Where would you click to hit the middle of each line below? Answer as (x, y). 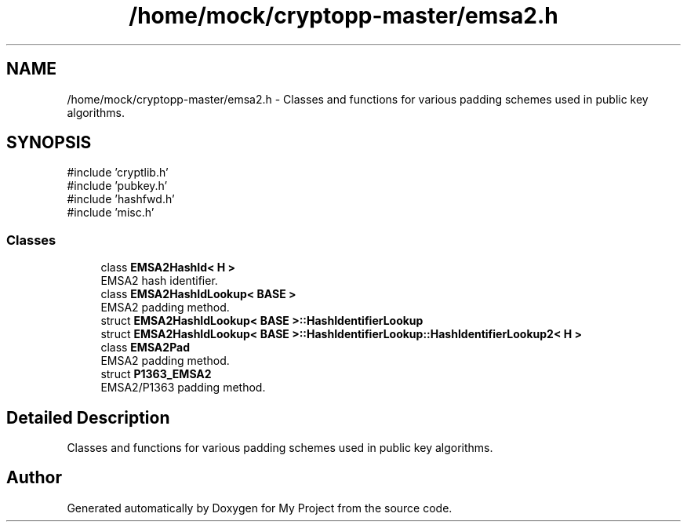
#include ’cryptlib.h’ (118, 173)
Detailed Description (88, 417)
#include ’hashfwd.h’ (121, 199)
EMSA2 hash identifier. (159, 281)
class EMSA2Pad (145, 348)
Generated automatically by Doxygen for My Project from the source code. (260, 508)
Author (34, 478)
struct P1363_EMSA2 (156, 374)
